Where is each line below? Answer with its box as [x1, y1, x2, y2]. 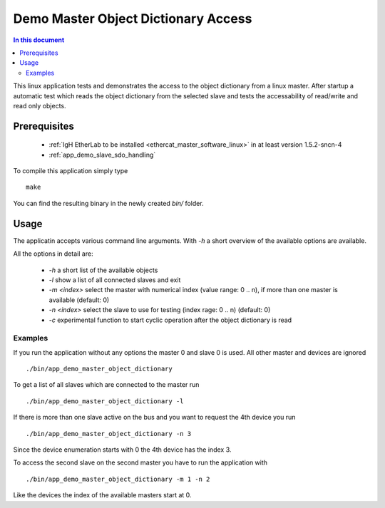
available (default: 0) [48, 296, 110, 304]
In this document [13, 36, 65, 44]
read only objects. [13, 101, 67, 110]
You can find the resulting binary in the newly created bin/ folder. [13, 199, 204, 207]
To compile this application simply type [13, 167, 128, 175]
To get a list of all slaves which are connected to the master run [13, 380, 200, 389]
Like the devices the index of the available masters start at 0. [13, 491, 192, 499]
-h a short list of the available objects [48, 266, 158, 274]
